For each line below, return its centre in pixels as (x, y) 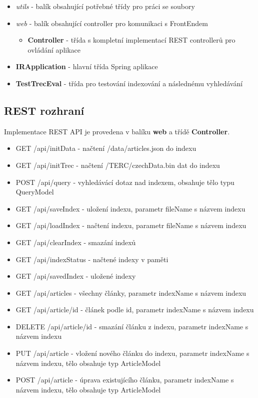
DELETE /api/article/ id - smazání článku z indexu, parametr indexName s (132, 326)
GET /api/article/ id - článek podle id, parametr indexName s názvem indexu (135, 310)
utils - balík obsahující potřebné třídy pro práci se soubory (105, 6)
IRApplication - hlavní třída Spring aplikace (87, 66)
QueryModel (35, 192)
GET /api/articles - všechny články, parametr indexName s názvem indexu (131, 292)
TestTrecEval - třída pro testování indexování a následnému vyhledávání (129, 83)
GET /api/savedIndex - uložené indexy (76, 276)
